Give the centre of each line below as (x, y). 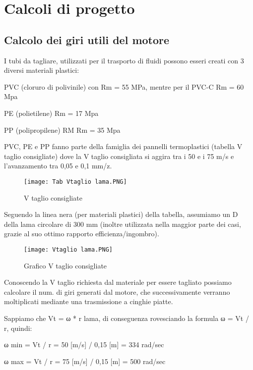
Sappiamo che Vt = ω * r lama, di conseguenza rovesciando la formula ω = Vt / (126, 318)
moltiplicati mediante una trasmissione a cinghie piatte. (89, 301)
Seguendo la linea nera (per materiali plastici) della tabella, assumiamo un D (121, 214)
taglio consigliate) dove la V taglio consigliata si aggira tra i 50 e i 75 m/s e (119, 156)
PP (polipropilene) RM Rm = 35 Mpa (62, 130)
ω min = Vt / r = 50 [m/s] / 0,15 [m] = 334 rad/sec (84, 344)
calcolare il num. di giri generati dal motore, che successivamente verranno (117, 291)
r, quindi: (18, 328)
